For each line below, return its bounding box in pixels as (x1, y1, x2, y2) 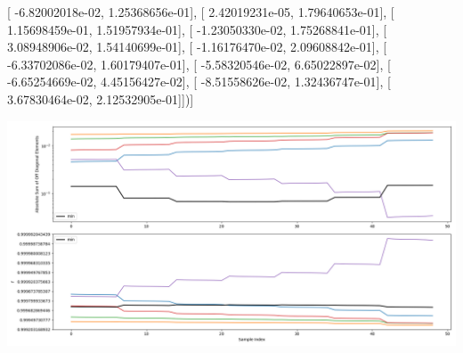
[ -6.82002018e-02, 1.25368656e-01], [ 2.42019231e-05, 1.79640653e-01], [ (7, 3, 394, 21)
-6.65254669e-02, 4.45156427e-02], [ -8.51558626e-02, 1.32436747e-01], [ (7, 72, 391, 91)
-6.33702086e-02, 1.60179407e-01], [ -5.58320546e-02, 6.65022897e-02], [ (7, 54, 391, 73)
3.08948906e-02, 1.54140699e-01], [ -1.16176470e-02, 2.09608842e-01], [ (7, 37, 387, 56)
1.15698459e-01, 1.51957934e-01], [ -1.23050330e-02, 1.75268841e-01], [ (7, 20, 387, 38)
